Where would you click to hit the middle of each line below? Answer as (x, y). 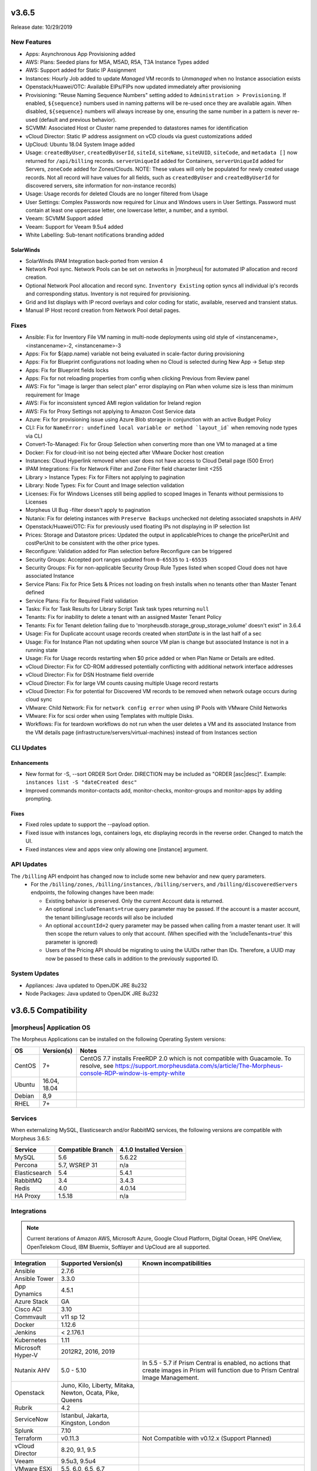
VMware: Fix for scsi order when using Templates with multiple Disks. (109, 716)
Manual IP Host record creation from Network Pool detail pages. (103, 310)
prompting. (39, 798)
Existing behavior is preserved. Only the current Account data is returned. (135, 901)
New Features (31, 42)
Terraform (28, 1438)
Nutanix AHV (32, 1370)
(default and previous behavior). (78, 119)
